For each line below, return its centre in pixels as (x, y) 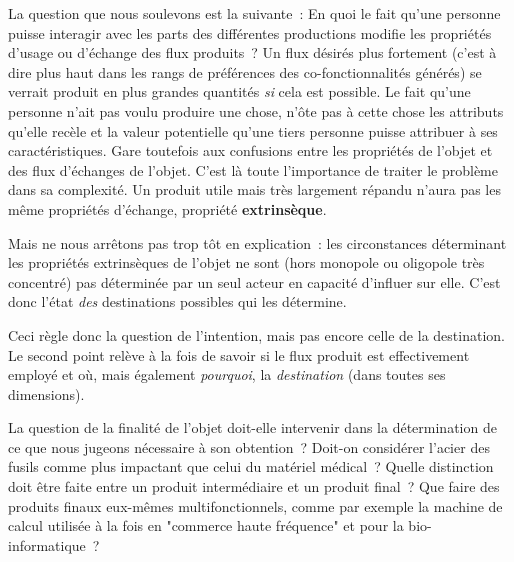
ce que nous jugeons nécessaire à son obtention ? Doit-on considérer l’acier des (249, 446)
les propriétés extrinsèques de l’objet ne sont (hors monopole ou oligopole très (246, 262)
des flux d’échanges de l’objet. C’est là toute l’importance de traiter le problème (253, 169)
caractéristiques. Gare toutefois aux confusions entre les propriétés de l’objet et (250, 150)
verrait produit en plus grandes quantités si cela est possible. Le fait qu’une (239, 91)
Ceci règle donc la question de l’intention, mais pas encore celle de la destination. (256, 334)
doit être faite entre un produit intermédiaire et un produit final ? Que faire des (254, 486)
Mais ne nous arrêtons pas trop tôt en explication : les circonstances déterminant (257, 242)
